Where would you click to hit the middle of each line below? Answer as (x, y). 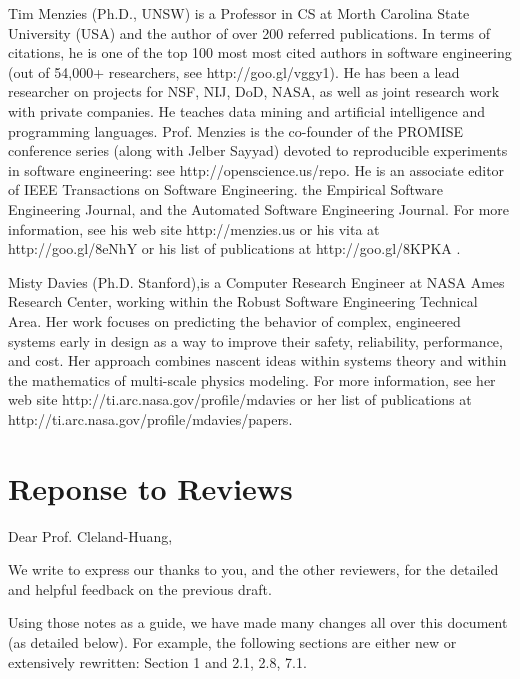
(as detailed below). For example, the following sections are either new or (232, 641)
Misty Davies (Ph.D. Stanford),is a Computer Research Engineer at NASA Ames (256, 281)
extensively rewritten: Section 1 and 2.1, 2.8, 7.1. (157, 661)
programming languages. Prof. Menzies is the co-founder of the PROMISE (236, 130)
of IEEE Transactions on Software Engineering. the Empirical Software (225, 189)
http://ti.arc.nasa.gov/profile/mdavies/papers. (150, 418)
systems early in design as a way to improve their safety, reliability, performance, (255, 340)
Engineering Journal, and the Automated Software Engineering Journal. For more (259, 208)
